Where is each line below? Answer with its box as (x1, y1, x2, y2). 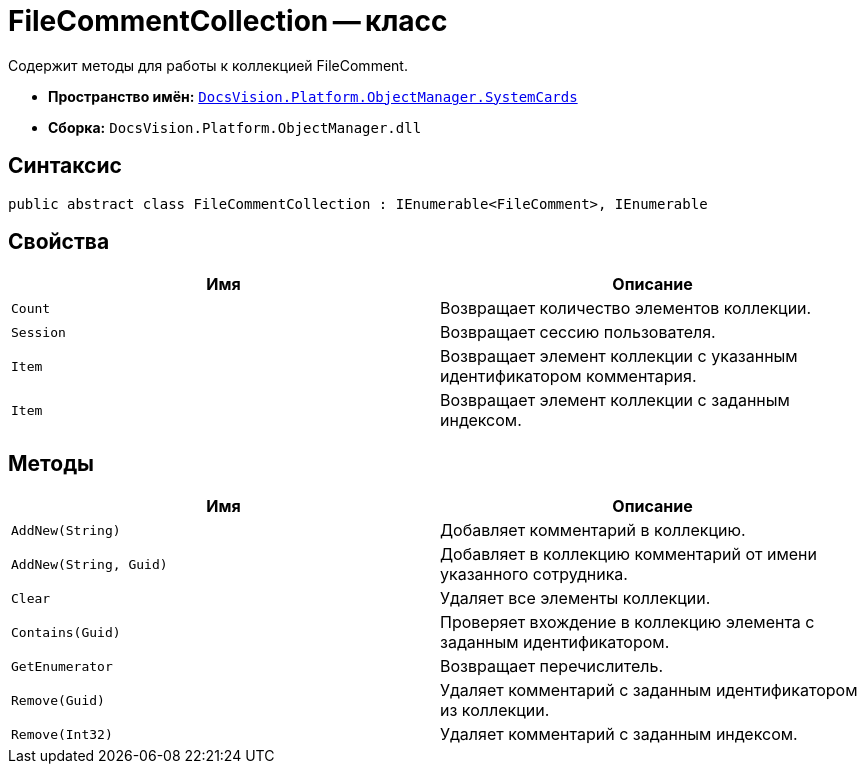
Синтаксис (8, 153, 122, 179)
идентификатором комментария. (440, 366, 697, 387)
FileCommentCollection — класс (8, 4, 448, 38)
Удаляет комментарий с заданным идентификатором (440, 680, 858, 701)
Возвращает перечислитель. (440, 656, 664, 677)
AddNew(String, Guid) (11, 556, 168, 572)
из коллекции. (440, 700, 550, 721)
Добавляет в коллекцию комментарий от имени (440, 544, 817, 565)
